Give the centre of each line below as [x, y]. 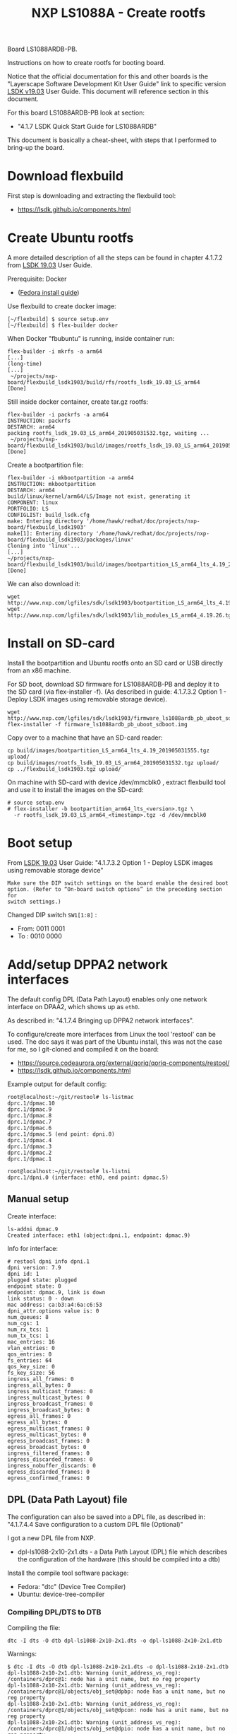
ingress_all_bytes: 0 [39, 1385]
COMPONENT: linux [33, 503]
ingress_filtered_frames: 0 [49, 1453]
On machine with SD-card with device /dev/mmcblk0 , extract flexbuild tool [116, 782]
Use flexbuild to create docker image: [62, 306]
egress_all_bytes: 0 [38, 1422]
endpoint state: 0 [34, 1286]
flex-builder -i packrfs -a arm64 [58, 415]
